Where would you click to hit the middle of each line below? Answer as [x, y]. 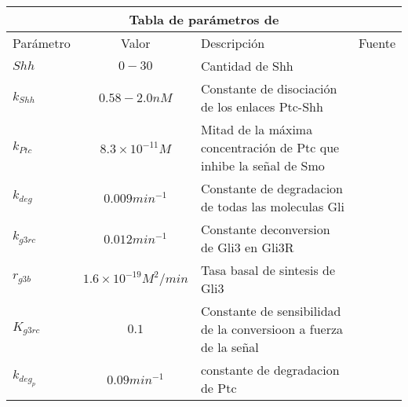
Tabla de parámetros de [204, 19]
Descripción [233, 43]
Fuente [377, 43]
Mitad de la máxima [257, 129]
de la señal [229, 347]
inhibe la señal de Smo [262, 165]
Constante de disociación [269, 88]
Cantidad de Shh [247, 66]
